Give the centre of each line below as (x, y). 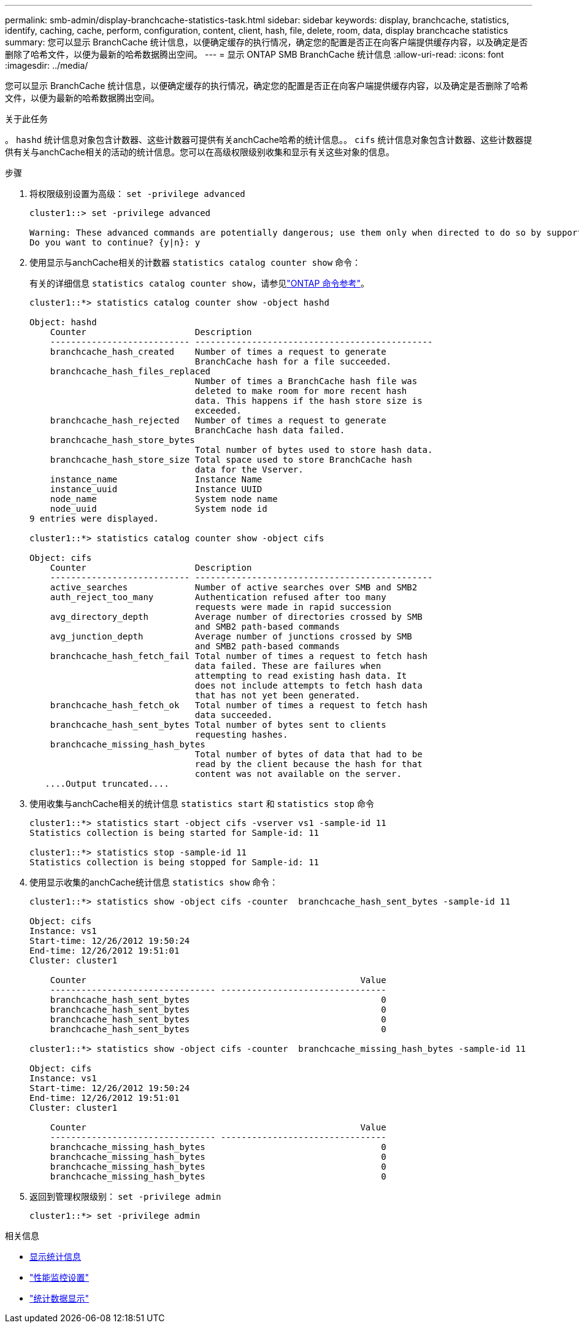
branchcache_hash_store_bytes (122, 440)
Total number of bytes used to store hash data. (314, 450)
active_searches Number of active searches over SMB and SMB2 (234, 587)
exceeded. (218, 411)
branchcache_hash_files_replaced (130, 371)
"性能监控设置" (59, 1277)
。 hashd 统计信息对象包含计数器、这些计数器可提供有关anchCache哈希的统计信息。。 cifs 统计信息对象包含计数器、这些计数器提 (269, 140)
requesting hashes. (241, 735)
